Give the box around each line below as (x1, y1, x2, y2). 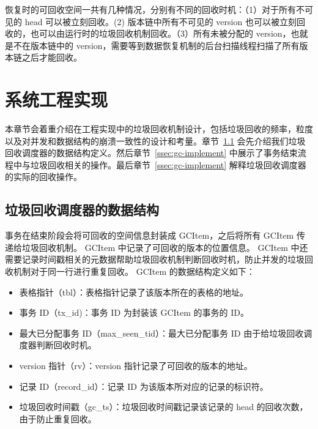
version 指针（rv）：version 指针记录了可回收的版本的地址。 (19, 359, 253, 372)
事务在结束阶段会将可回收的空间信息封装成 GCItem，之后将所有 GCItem (5, 229, 294, 242)
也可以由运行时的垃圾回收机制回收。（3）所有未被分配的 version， (30, 27, 291, 40)
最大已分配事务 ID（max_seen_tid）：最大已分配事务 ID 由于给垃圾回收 (19, 326, 304, 339)
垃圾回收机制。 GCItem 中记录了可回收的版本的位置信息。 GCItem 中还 (21, 241, 308, 253)
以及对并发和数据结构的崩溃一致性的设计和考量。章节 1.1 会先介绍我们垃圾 (5, 134, 306, 147)
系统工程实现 (5, 87, 108, 112)
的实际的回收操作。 (5, 170, 82, 183)
